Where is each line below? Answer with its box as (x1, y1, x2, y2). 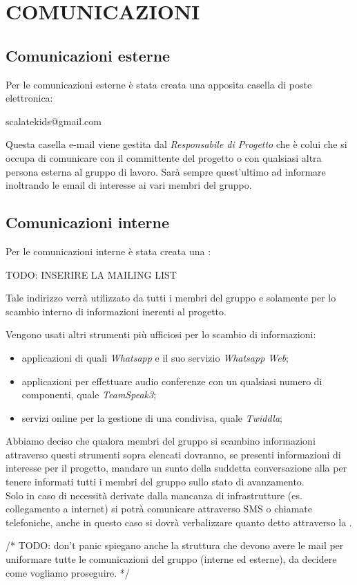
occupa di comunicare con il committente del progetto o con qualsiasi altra (6, 150, 322, 165)
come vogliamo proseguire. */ (6, 565, 130, 579)
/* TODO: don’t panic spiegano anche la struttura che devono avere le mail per (6, 538, 344, 552)
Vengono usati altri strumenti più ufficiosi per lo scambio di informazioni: (6, 327, 316, 342)
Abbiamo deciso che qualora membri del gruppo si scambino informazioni (6, 434, 316, 448)
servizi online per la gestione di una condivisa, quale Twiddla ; (21, 410, 282, 425)
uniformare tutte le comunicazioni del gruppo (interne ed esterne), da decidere (6, 552, 337, 566)
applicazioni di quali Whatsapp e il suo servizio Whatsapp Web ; (21, 350, 289, 364)
